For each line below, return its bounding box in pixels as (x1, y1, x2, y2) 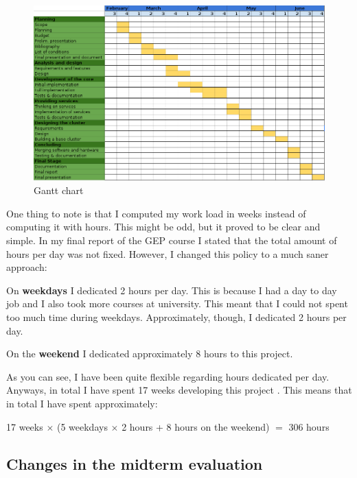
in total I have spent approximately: (6, 396, 158, 411)
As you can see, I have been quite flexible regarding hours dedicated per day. (6, 369, 330, 383)
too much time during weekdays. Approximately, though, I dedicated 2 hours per (6, 310, 347, 324)
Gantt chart (34, 183, 84, 198)
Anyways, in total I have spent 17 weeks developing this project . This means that (6, 383, 352, 397)
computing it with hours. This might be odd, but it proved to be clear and (6, 219, 321, 234)
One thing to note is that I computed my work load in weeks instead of (6, 206, 306, 220)
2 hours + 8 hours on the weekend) (122, 419, 270, 433)
